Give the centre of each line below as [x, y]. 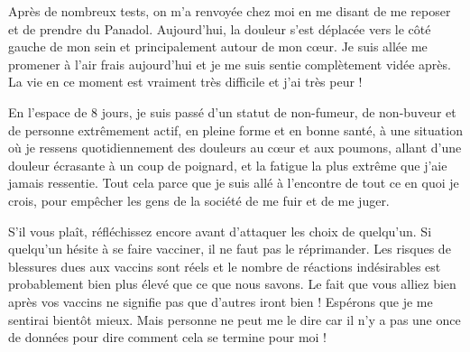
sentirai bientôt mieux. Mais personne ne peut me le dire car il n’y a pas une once [235, 319]
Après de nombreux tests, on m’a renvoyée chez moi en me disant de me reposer [230, 11]
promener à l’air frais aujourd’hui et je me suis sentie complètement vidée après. [230, 64]
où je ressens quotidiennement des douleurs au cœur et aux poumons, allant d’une [235, 148]
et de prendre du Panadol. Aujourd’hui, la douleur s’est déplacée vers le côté [220, 28]
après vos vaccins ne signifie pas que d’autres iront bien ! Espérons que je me [221, 301]
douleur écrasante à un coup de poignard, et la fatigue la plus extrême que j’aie [228, 165]
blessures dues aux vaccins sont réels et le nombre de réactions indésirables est [225, 266]
